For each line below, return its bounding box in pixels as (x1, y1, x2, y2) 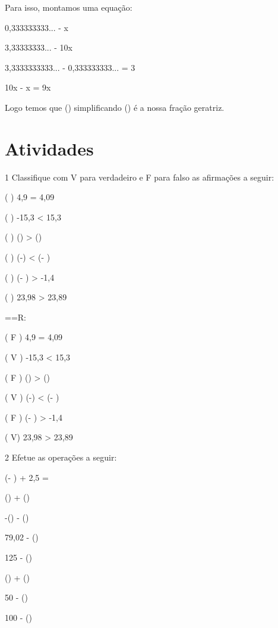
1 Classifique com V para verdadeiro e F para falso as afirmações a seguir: (5, 170, 274, 183)
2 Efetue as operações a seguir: (5, 451, 117, 463)
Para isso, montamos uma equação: (5, 1, 132, 13)
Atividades (5, 136, 94, 160)
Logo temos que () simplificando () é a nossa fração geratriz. (5, 101, 225, 113)
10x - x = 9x (5, 81, 51, 94)
